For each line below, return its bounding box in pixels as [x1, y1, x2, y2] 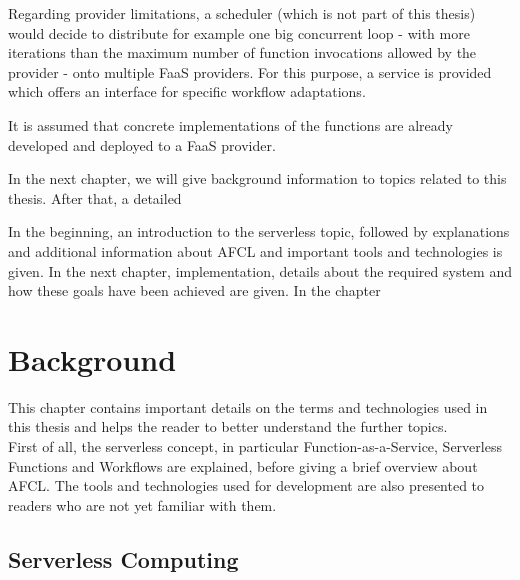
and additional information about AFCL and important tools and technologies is [8, 240, 503, 261]
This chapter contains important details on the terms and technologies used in [8, 396, 488, 417]
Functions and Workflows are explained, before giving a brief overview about [8, 455, 478, 476]
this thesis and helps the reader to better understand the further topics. [8, 416, 448, 437]
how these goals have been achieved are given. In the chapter [8, 280, 381, 301]
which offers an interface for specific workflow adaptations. [8, 81, 366, 102]
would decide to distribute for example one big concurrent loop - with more [8, 22, 470, 43]
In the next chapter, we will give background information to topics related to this [8, 168, 507, 189]
